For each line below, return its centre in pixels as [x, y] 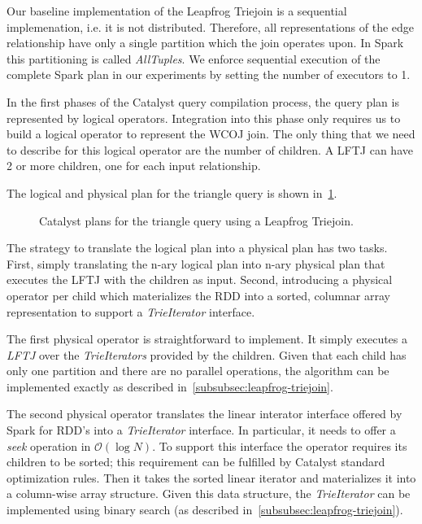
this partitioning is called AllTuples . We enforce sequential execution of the [194, 58]
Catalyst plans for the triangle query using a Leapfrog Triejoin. [196, 220]
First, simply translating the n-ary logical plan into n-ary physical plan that [196, 263]
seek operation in [49, 445]
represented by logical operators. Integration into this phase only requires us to [204, 118]
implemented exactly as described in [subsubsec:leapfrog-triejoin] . [170, 386]
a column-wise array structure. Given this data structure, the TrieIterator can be [209, 493]
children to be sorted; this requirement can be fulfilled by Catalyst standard [196, 462]
